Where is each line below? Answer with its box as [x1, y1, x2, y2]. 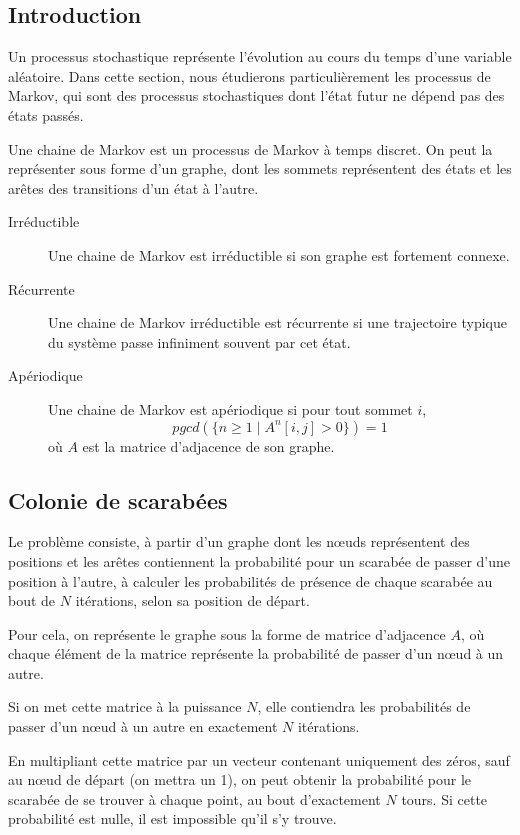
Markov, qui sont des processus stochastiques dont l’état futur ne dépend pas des [8, 85, 505, 106]
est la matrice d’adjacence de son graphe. [82, 435, 335, 456]
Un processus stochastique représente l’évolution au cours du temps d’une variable [8, 46, 512, 67]
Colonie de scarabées [8, 484, 228, 515]
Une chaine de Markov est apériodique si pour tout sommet [48, 398, 413, 419]
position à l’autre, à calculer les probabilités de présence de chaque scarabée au [8, 570, 493, 591]
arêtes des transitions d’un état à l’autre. [8, 177, 259, 198]
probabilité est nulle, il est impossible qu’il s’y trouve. [8, 808, 337, 829]
